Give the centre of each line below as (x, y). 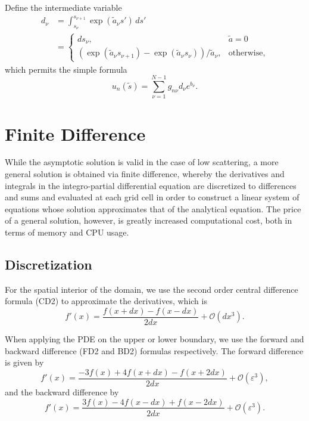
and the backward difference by (62, 391)
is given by (24, 362)
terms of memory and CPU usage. (67, 232)
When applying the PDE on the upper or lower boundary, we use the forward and (154, 339)
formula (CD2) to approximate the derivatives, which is (106, 301)
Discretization (49, 264)
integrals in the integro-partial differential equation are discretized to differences (151, 185)
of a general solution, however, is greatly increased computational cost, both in (149, 220)
